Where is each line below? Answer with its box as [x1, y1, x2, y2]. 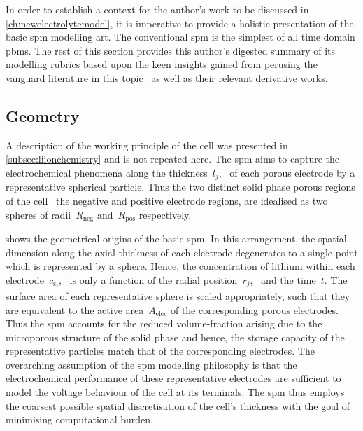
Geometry [6, 104, 80, 126]
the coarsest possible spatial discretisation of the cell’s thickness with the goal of [6, 398, 350, 413]
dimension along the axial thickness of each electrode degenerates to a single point [6, 245, 358, 259]
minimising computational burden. [6, 412, 153, 427]
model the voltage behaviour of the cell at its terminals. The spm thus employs [6, 385, 345, 399]
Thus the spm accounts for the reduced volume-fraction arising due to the [6, 316, 322, 331]
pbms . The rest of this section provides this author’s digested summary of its [6, 43, 336, 57]
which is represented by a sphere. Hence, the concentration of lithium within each [6, 259, 355, 273]
